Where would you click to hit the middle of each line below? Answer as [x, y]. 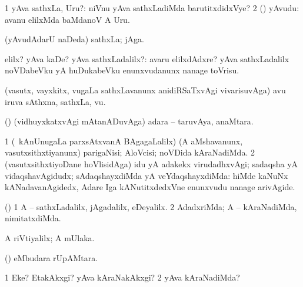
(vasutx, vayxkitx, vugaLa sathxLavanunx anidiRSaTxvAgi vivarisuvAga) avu [145, 90]
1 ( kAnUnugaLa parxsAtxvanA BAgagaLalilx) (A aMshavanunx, [124, 141]
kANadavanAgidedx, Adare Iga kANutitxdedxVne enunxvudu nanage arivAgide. [150, 187]
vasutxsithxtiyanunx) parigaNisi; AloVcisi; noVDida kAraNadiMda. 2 [130, 152]
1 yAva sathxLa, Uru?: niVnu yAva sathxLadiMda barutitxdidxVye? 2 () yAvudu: [152, 8]
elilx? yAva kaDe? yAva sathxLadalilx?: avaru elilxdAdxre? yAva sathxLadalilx [147, 58]
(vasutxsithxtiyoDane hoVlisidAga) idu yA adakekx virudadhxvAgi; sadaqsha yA [151, 163]
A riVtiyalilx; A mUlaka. [50, 237]
